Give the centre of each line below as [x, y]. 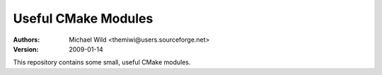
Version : [26, 49]
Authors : [27, 40]
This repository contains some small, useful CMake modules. [102, 62]
